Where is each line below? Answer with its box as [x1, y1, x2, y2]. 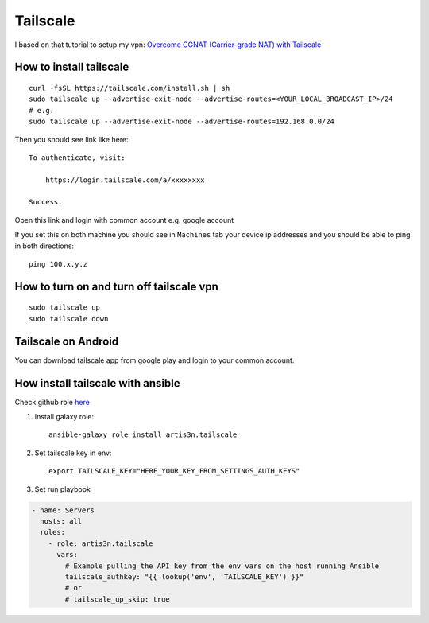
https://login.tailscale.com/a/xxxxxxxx [44, 175, 206, 185]
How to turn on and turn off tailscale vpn [14, 279, 218, 294]
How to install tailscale [14, 60, 129, 74]
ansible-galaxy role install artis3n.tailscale [48, 430, 238, 439]
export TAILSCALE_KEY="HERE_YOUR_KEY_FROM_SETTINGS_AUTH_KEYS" [48, 466, 300, 476]
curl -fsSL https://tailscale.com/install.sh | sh [29, 84, 230, 92]
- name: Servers [31, 505, 95, 515]
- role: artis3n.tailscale [48, 539, 154, 548]
